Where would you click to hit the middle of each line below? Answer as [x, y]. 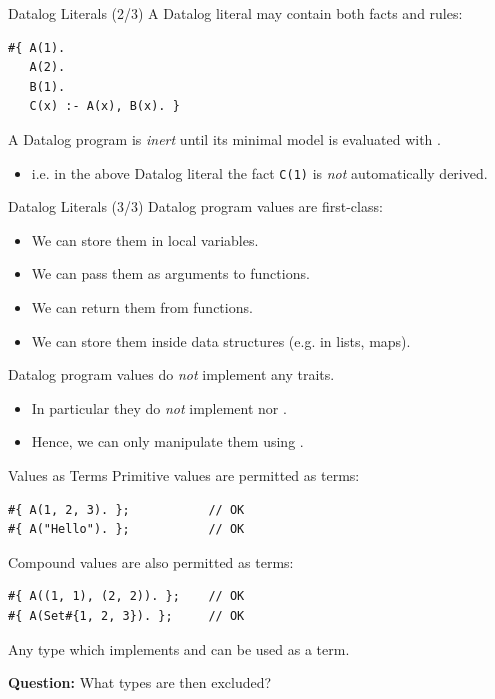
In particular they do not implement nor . [159, 407]
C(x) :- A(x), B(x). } [104, 106]
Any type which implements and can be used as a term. [179, 648]
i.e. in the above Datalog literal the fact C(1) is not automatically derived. [259, 172]
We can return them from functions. [142, 307]
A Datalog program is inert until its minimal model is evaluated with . [224, 138]
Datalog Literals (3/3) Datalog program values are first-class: [195, 206]
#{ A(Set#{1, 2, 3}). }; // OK [126, 615]
